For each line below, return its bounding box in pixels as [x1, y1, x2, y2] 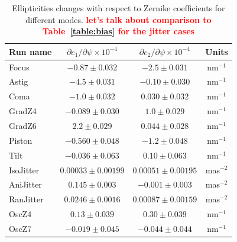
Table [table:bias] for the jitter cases [42, 25, 194, 37]
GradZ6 [9, 120, 37, 131]
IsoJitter [9, 163, 40, 176]
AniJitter [9, 178, 42, 191]
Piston [9, 134, 33, 146]
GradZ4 [9, 105, 37, 117]
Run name [9, 45, 52, 57]
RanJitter [9, 193, 44, 205]
